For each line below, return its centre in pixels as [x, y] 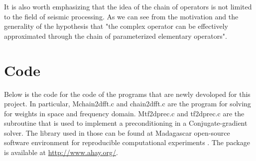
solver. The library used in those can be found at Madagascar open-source [117, 132]
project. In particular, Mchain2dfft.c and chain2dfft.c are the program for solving [128, 104]
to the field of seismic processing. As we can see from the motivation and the [121, 16]
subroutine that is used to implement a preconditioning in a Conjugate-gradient [126, 123]
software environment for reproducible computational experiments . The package [127, 142]
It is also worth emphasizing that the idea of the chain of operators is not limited [128, 6]
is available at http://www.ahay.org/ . [61, 152]
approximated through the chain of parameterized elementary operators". [116, 36]
